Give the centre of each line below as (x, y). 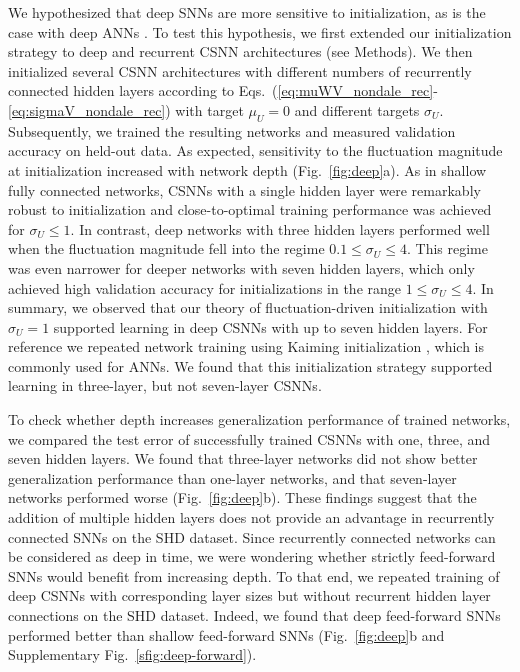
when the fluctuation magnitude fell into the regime (166, 248)
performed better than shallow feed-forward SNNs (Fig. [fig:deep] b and (226, 634)
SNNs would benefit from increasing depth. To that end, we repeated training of (254, 575)
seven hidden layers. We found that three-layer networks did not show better (243, 458)
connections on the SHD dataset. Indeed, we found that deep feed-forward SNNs (254, 615)
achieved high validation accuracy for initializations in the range (205, 287)
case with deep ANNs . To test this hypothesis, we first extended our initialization (260, 31)
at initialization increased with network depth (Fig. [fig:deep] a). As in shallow (247, 169)
